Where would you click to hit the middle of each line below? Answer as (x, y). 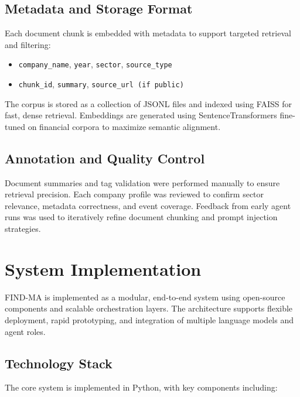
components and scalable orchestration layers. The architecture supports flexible (149, 308)
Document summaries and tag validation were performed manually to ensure (142, 182)
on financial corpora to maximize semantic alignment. (124, 126)
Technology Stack (59, 363)
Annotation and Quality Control (105, 158)
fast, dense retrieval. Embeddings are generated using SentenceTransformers (141, 115)
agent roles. (25, 331)
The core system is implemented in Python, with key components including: (141, 387)
